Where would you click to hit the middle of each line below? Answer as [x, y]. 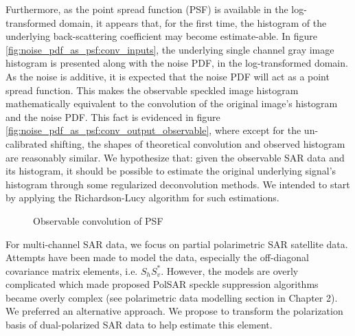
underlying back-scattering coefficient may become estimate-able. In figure [162, 36]
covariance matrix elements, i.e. [72, 270]
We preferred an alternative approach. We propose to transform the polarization [174, 311]
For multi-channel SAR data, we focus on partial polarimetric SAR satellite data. [177, 244]
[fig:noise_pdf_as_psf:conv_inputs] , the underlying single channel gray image [170, 49]
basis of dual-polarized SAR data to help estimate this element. [139, 325]
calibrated [26, 143]
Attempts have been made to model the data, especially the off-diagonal [157, 257]
